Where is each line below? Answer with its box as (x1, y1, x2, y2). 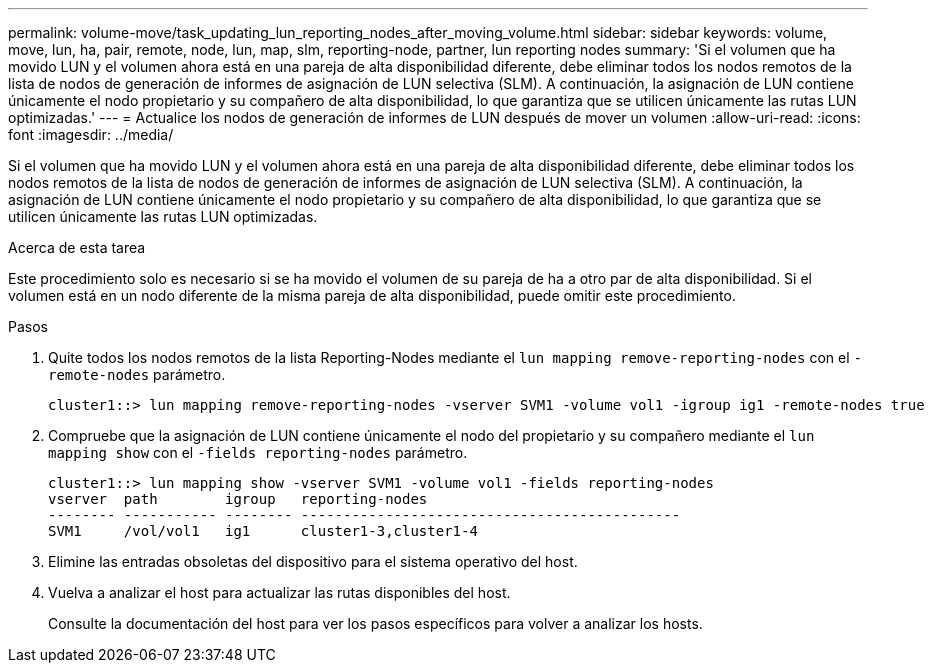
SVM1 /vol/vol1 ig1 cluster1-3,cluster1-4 (48, 523, 478, 539)
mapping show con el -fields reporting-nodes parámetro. (48, 444, 468, 461)
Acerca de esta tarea (8, 239, 146, 256)
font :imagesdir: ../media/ (8, 126, 174, 143)
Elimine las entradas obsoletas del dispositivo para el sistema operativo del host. (48, 553, 578, 570)
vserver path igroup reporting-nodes (48, 491, 428, 507)
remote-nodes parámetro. (48, 366, 226, 383)
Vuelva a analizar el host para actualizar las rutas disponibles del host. (48, 584, 511, 601)
